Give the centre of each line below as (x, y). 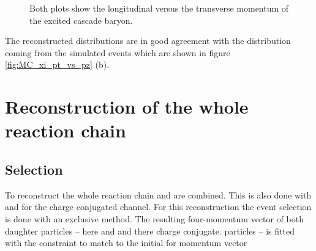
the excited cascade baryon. (81, 20)
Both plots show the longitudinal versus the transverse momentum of (159, 8)
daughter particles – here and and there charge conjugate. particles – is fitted (150, 231)
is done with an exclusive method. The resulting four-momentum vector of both (155, 218)
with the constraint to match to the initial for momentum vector (126, 243)
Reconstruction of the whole (127, 107)
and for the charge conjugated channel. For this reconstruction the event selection (158, 207)
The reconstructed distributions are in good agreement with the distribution (148, 41)
